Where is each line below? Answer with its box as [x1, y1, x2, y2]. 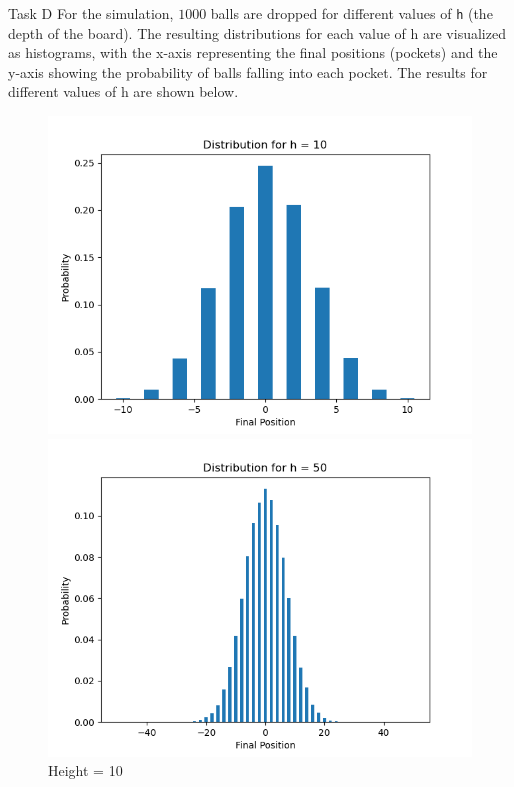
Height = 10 [48, 760, 123, 781]
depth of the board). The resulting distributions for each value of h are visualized [8, 22, 506, 43]
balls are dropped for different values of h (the [210, 3, 493, 23]
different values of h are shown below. [8, 81, 239, 102]
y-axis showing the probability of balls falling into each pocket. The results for [8, 61, 488, 82]
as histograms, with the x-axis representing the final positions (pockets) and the [8, 42, 498, 63]
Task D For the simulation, [8, 3, 174, 23]
